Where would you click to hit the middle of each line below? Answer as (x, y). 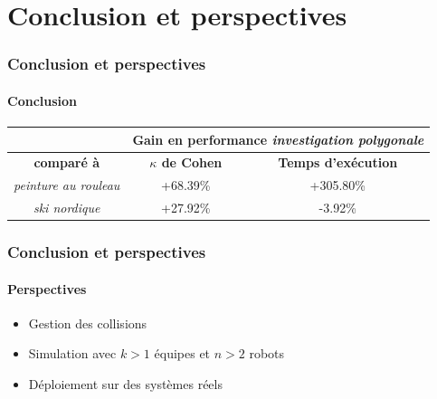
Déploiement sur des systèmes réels (125, 383)
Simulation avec (72, 353)
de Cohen (192, 162)
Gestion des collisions (88, 323)
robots (267, 353)
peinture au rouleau (67, 185)
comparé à (66, 162)
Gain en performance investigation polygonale (278, 139)
